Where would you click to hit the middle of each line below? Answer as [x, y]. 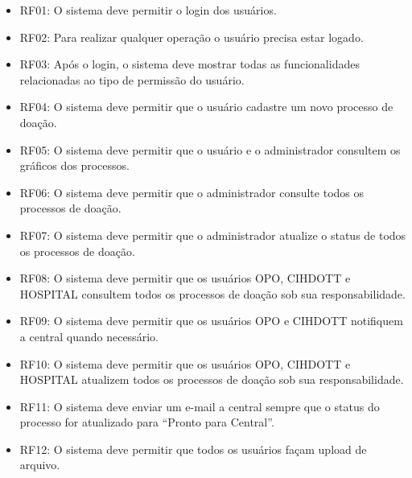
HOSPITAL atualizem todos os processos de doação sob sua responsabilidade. [212, 379]
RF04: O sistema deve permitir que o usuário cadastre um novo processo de [206, 107]
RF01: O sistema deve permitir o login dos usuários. [148, 10]
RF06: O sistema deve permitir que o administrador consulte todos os [192, 192]
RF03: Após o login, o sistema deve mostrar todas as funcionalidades [190, 64]
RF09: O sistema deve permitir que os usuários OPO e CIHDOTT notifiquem [211, 321]
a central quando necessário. [89, 336]
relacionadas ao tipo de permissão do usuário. [132, 79]
